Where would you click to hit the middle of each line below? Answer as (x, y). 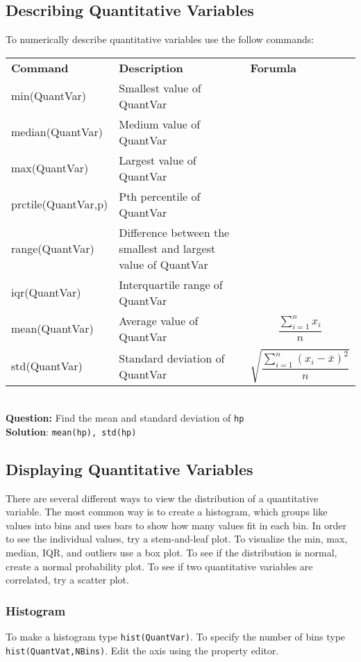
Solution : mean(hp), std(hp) (71, 431)
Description (151, 67)
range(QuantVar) (53, 248)
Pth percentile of (160, 196)
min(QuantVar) (49, 96)
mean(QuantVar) (52, 329)
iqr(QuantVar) (46, 292)
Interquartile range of (171, 284)
